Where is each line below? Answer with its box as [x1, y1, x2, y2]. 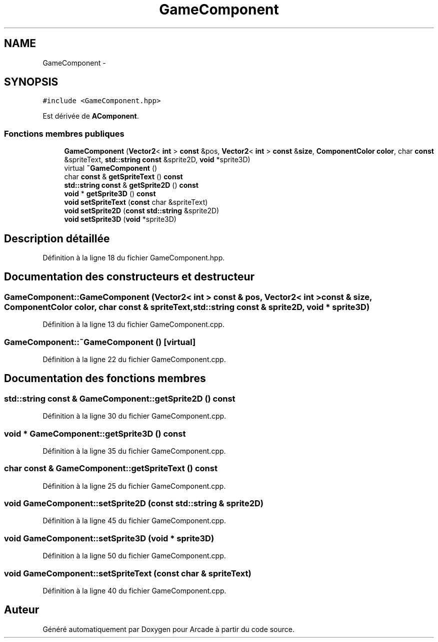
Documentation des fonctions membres [4, 372, 206, 385]
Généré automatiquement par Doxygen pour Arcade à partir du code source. [42, 624, 295, 633]
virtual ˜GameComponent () [64, 164, 157, 173]
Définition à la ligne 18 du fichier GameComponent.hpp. [42, 253, 225, 262]
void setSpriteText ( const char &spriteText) [64, 198, 208, 207]
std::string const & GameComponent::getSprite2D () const [4, 393, 235, 404]
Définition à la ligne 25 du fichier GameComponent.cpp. [42, 481, 226, 490]
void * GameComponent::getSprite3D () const [4, 428, 186, 439]
